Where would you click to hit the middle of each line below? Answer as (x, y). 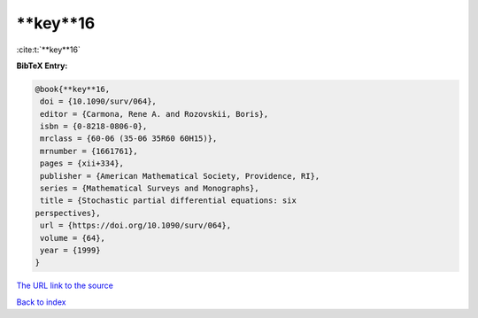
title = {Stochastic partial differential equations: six (168, 201)
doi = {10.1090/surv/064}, (98, 101)
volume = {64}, (73, 238)
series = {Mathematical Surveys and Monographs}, (150, 189)
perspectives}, (68, 213)
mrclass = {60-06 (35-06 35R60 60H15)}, (129, 139)
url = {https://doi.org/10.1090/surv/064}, (136, 225)
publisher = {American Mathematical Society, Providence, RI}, (180, 176)
